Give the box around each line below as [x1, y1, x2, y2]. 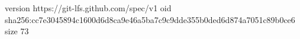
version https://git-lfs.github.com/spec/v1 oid [5, 2, 172, 14]
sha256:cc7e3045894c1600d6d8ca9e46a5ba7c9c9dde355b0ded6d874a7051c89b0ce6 [5, 13, 295, 25]
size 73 [5, 25, 29, 37]
